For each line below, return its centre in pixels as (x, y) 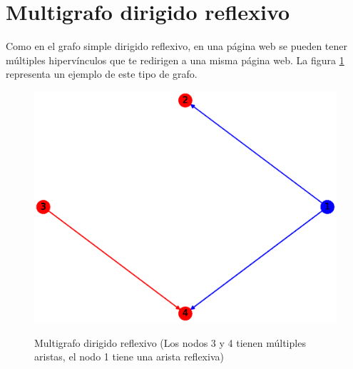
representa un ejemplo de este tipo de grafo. (102, 74)
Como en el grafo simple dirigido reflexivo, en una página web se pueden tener (177, 46)
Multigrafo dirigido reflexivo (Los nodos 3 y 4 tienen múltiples (170, 342)
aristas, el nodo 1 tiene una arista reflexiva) (129, 357)
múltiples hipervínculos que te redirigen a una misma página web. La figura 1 (175, 60)
